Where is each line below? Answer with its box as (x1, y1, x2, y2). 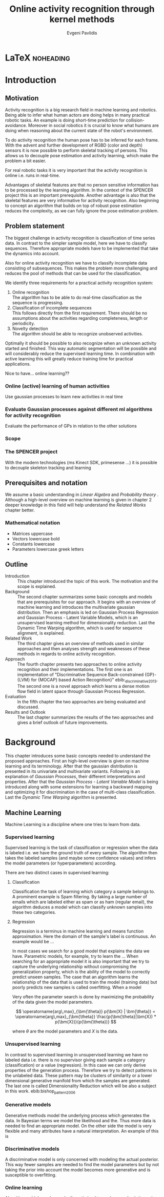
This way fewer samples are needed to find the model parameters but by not (5, 1162, 159, 1168)
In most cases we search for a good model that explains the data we (12, 948, 150, 954)
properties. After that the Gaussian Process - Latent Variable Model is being (5, 779, 159, 784)
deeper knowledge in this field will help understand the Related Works (5, 502, 146, 508)
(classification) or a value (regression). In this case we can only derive (5, 1062, 146, 1068)
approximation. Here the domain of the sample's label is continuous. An (12, 933, 156, 939)
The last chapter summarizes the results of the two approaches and (17, 714, 154, 721)
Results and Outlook (5, 709, 46, 715)
